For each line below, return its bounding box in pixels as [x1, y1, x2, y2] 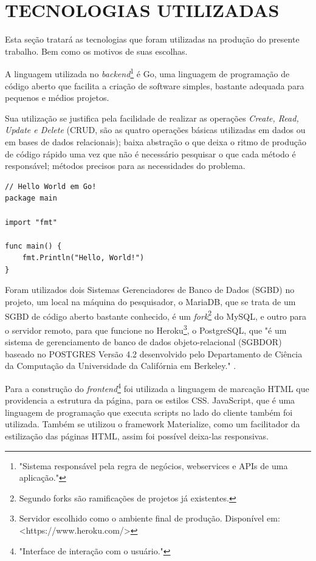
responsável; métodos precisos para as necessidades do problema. [5, 159, 246, 172]
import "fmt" [5, 218, 57, 227]
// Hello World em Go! [5, 182, 97, 191]
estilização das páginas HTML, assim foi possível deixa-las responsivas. [5, 429, 269, 442]
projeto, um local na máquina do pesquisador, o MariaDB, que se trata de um [5, 295, 296, 308]
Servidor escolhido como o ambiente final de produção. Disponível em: [19, 512, 280, 525]
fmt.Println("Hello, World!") [22, 253, 145, 263]
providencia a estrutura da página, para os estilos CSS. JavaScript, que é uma [5, 394, 295, 407]
